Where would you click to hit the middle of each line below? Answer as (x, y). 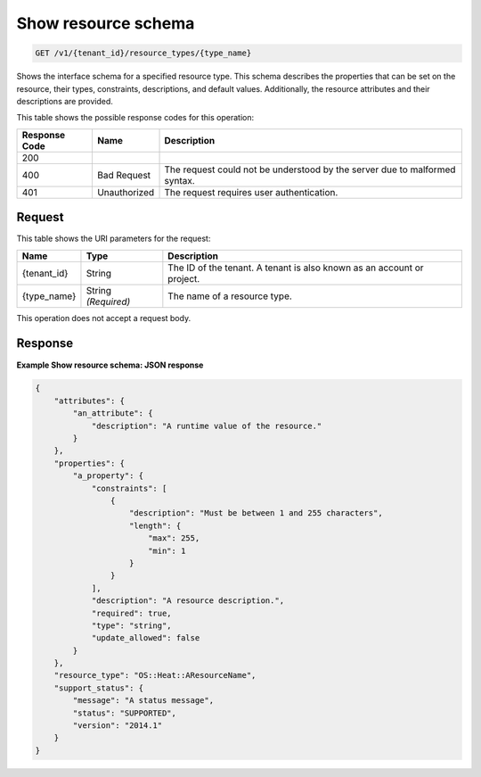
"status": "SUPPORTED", (125, 713)
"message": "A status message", (143, 701)
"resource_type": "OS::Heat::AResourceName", (155, 675)
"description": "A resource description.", (188, 601)
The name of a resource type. (230, 296)
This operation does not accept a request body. (104, 318)
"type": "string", (132, 625)
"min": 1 (167, 550)
